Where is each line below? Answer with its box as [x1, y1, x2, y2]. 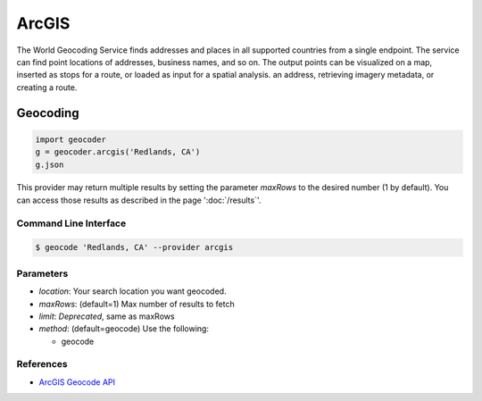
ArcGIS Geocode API [38, 376, 116, 388]
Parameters [16, 267, 69, 280]
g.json [35, 159, 64, 170]
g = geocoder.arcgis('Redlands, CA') [35, 147, 201, 157]
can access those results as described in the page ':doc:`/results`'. [16, 195, 262, 205]
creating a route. [16, 81, 78, 93]
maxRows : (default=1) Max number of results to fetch [38, 298, 236, 309]
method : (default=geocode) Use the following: [38, 323, 210, 334]
